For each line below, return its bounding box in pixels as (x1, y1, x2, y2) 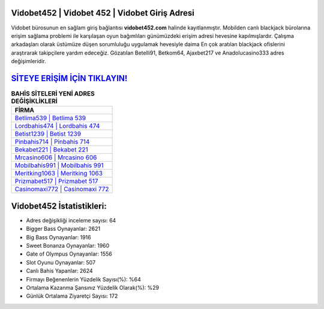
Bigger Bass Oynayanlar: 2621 (26, 225, 101, 233)
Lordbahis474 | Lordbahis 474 (14, 122, 100, 130)
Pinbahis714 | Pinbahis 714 (14, 138, 90, 146)
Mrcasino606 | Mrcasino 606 (14, 153, 97, 162)
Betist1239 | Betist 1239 (14, 130, 81, 138)
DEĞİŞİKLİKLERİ (11, 97, 58, 105)
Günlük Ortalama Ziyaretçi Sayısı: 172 (26, 292, 118, 300)
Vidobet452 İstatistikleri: (11, 201, 107, 211)
